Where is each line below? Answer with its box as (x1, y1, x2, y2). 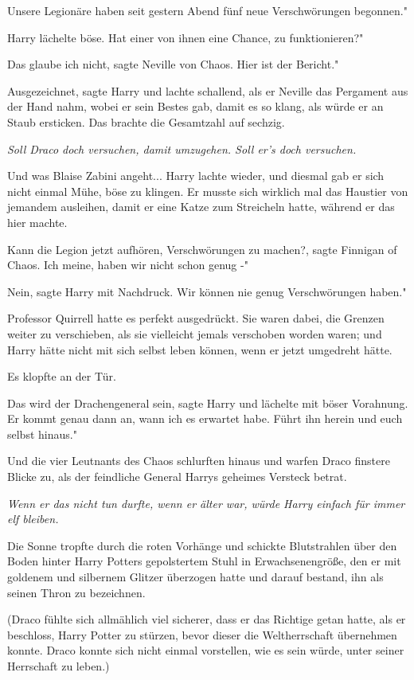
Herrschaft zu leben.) (7, 658, 110, 674)
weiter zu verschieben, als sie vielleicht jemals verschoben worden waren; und (7, 325, 382, 342)
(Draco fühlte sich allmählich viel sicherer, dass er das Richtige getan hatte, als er (7, 611, 406, 627)
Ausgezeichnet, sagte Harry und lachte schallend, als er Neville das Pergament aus (7, 82, 408, 99)
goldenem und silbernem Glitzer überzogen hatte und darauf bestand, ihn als (7, 569, 384, 585)
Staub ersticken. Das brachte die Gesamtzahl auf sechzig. (7, 113, 285, 130)
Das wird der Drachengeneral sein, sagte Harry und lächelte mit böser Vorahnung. (7, 394, 408, 411)
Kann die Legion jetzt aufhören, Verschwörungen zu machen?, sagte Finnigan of (7, 240, 397, 257)
